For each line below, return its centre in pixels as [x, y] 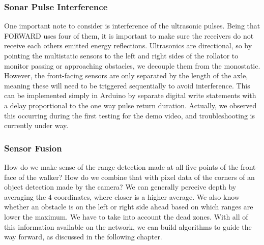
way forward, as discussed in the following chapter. [83, 237]
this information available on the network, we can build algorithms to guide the [128, 226]
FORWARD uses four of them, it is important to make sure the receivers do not [129, 35]
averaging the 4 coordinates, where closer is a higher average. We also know [122, 196]
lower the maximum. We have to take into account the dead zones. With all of [126, 216]
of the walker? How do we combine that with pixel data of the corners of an [137, 177]
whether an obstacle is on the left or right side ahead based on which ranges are [129, 207]
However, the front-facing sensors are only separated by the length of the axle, [126, 75]
